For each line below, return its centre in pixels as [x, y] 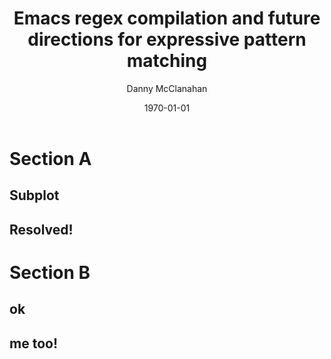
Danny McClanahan [167, 88]
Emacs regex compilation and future [167, 18]
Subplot [34, 195]
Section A [50, 158]
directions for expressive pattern [167, 39]
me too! [33, 343]
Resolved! [41, 229]
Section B [50, 272]
